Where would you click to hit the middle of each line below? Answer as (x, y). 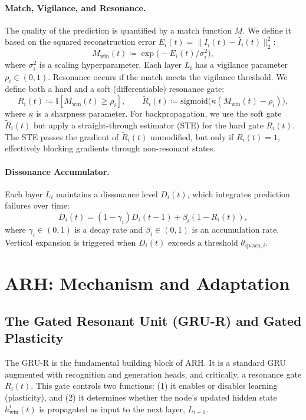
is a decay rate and (109, 229)
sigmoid (194, 102)
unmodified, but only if (192, 136)
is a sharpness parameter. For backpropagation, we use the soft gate (159, 113)
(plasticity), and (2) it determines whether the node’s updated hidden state (141, 397)
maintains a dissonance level (107, 194)
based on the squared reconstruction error (80, 42)
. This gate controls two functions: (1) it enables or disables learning (154, 386)
